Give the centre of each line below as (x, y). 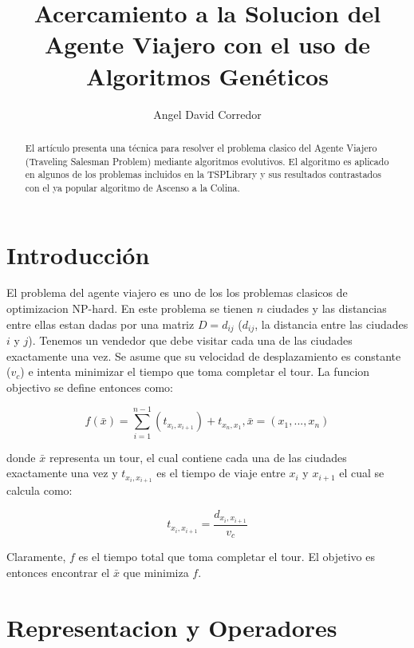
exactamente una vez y (62, 473)
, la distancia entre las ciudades (331, 324)
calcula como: (39, 490)
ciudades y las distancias (327, 308)
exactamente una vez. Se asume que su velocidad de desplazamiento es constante (204, 356)
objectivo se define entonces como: (90, 387)
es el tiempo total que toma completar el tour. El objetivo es (227, 557)
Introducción (78, 254)
